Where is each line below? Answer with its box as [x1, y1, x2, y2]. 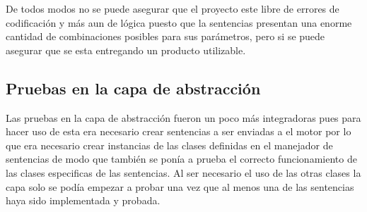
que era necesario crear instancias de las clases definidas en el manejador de [6, 137, 333, 152]
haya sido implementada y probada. [6, 193, 161, 208]
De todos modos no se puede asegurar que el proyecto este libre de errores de [6, 1, 339, 15]
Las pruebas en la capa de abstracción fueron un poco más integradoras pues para [6, 110, 361, 125]
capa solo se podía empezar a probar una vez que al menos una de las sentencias [6, 179, 354, 194]
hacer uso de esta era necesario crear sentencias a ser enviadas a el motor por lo [6, 124, 351, 139]
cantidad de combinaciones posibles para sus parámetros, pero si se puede [6, 29, 325, 44]
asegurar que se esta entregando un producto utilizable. [6, 42, 246, 57]
